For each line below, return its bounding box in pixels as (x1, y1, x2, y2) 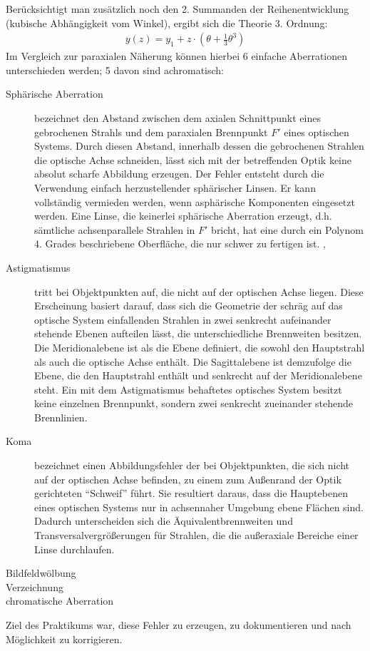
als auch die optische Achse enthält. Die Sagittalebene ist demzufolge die (34, 354, 351, 369)
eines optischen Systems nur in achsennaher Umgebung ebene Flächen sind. (34, 499, 364, 514)
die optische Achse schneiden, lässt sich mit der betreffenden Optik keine (34, 152, 351, 167)
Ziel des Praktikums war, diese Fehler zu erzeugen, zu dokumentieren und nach (6, 617, 351, 632)
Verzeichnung (6, 579, 63, 594)
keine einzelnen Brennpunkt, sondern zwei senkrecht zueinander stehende (34, 396, 354, 411)
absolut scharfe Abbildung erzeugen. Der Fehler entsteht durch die (34, 166, 324, 181)
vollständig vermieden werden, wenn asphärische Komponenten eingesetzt (34, 194, 355, 209)
